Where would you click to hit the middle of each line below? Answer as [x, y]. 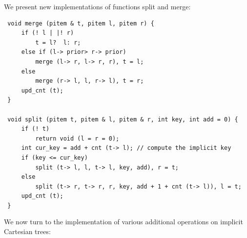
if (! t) [35, 129]
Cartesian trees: [27, 231]
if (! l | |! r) [48, 33]
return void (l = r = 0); [77, 138]
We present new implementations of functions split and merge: [97, 6]
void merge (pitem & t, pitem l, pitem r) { [81, 23]
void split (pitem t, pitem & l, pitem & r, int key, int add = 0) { [123, 119]
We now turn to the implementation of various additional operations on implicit [123, 222]
